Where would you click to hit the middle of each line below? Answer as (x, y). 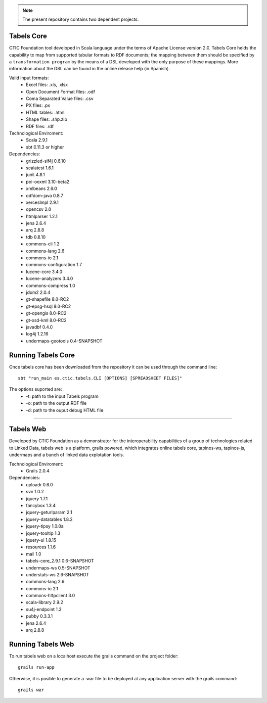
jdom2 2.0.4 (38, 292)
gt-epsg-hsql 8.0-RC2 (48, 306)
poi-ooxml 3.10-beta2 (48, 182)
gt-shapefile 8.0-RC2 (47, 299)
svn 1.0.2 (35, 492)
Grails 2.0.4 (38, 471)
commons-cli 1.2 (43, 244)
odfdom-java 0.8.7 (45, 195)
